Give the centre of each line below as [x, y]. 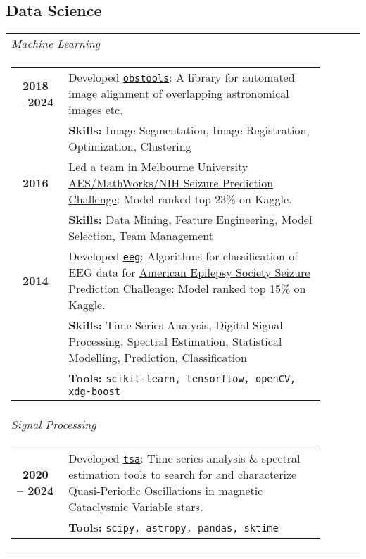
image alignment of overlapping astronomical [179, 94]
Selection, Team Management [141, 236]
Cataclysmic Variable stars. [136, 507]
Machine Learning [56, 44]
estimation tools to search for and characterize [183, 475]
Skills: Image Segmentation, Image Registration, [189, 130]
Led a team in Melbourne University [158, 167]
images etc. [96, 110]
